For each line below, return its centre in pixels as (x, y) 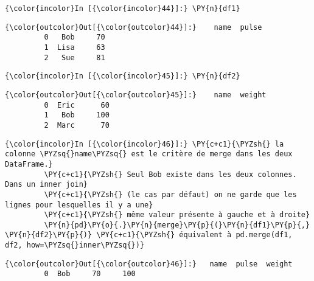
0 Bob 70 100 (90, 274)
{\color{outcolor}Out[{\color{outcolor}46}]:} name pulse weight (149, 264)
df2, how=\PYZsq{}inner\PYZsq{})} (75, 245)
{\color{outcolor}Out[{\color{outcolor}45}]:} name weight (136, 95)
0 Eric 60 (77, 105)
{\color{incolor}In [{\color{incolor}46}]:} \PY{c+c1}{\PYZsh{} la (145, 144)
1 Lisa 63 (75, 47)
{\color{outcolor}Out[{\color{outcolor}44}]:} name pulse (134, 27)
